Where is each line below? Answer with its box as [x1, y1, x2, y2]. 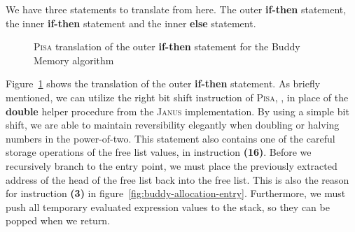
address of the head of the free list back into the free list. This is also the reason [6, 172, 349, 187]
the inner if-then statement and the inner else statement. [6, 15, 256, 30]
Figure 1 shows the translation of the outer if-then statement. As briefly [6, 76, 321, 91]
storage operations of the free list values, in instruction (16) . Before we [6, 145, 312, 159]
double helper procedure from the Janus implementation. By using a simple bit [6, 103, 349, 118]
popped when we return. [6, 213, 111, 228]
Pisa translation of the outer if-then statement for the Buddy [34, 39, 300, 54]
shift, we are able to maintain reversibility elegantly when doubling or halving [6, 117, 340, 132]
